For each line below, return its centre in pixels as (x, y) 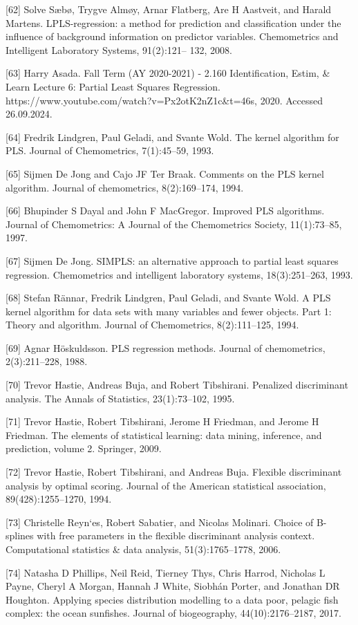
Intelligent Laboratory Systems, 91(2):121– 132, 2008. (119, 49)
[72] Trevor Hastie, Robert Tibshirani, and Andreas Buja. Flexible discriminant (174, 472)
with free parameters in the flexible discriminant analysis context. (176, 535)
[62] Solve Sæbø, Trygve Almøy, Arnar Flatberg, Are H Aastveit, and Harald (169, 9)
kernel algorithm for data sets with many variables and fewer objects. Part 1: (169, 311)
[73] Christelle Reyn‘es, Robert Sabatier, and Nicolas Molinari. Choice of (160, 522)
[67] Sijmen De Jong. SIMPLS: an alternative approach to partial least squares (172, 260)
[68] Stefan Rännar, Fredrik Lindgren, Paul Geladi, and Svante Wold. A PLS (168, 298)
